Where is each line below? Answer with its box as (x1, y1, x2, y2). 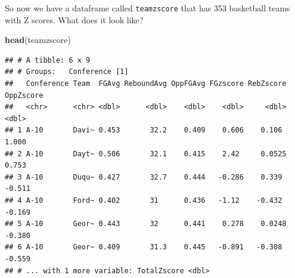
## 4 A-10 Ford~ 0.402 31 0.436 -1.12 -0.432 (5, 196, 282, 205)
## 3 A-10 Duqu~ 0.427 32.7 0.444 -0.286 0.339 (5, 172, 282, 181)
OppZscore (5, 91, 44, 100)
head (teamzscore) (5, 33, 71, 46)
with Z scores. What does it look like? (5, 13, 144, 26)
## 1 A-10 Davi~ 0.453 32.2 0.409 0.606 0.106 (5, 126, 282, 135)
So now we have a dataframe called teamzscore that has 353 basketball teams (5, 2, 290, 14)
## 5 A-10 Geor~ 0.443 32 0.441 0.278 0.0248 (5, 220, 287, 228)
